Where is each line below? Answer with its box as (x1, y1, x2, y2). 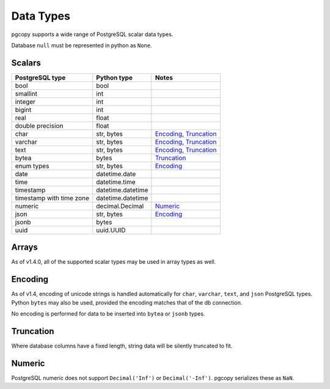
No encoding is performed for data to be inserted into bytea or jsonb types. (11, 310, 205, 317)
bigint (15, 105, 32, 114)
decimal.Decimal (95, 202, 144, 210)
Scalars (11, 57, 41, 68)
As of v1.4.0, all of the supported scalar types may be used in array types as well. (11, 258, 216, 265)
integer (15, 97, 36, 106)
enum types (15, 161, 50, 170)
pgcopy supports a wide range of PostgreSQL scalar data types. (11, 31, 174, 38)
